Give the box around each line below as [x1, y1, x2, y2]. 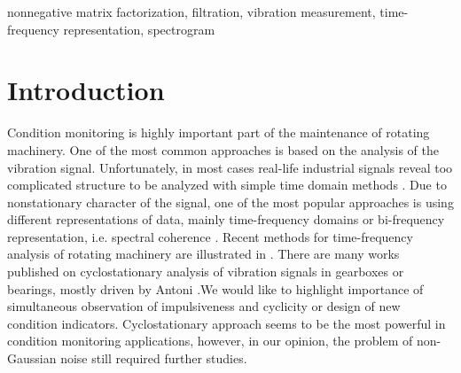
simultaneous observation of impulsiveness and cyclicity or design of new [7, 297, 401, 315]
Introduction [7, 72, 165, 108]
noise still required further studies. [60, 349, 247, 368]
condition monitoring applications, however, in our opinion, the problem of [7, 331, 413, 350]
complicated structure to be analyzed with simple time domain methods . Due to [7, 175, 447, 194]
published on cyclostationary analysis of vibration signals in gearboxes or [7, 262, 404, 281]
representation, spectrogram [63, 19, 215, 38]
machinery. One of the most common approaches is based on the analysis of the [7, 140, 440, 159]
